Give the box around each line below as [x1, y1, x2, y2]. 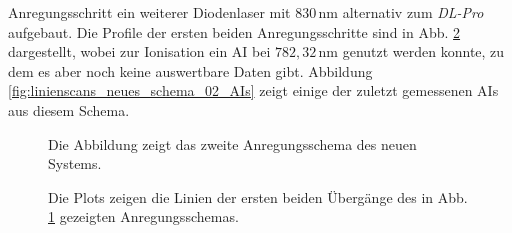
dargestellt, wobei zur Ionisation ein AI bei [8, 41, 271, 62]
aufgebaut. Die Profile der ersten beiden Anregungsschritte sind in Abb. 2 [8, 21, 461, 42]
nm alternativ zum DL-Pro [318, 2, 484, 22]
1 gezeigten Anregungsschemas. [48, 206, 239, 227]
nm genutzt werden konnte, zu [318, 41, 505, 62]
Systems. [48, 153, 102, 174]
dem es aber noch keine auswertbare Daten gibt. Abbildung [8, 60, 373, 81]
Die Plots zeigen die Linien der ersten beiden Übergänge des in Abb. [48, 186, 468, 207]
